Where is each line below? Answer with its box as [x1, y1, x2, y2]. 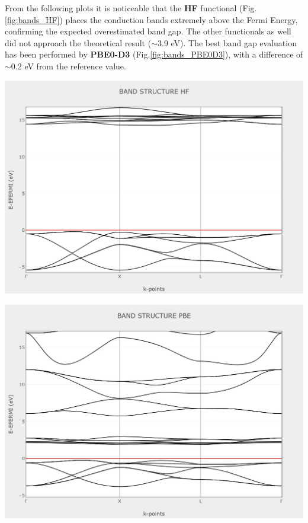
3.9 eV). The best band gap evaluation [157, 36, 297, 49]
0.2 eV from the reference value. [11, 59, 126, 72]
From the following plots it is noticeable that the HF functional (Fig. [5, 2, 257, 14]
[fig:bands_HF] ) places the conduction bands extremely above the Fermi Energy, [5, 13, 298, 25]
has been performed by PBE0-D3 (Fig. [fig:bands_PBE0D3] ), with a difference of [5, 48, 303, 60]
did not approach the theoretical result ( [5, 36, 152, 49]
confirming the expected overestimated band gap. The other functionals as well [5, 25, 291, 37]
